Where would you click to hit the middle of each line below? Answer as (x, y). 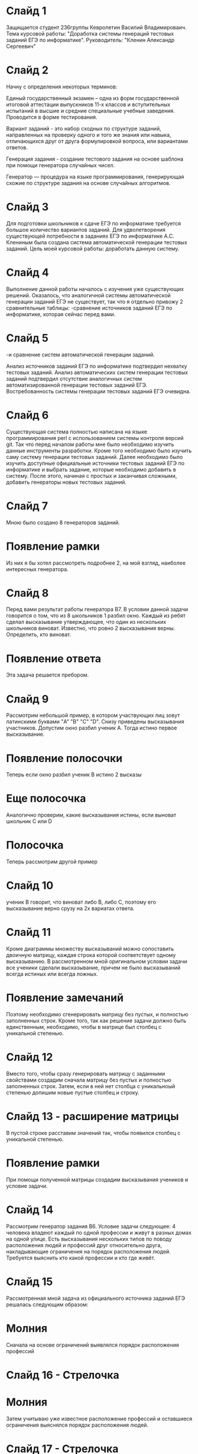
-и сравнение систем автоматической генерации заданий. (80, 355)
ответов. (17, 147)
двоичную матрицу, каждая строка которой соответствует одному (91, 955)
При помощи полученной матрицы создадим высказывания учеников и (97, 1179)
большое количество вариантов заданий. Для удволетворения (86, 229)
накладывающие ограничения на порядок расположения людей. (89, 1251)
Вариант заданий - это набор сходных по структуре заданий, (84, 128)
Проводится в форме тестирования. (52, 117)
